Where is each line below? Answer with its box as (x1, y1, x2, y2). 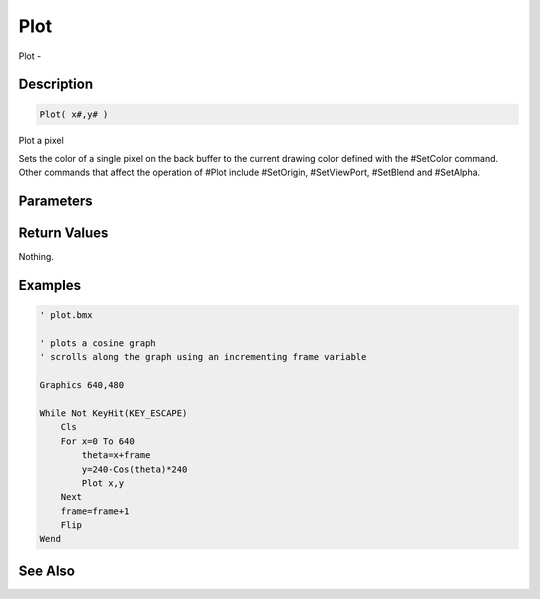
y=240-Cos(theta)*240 (81, 463, 188, 475)
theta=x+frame (81, 450, 151, 461)
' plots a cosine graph (39, 338, 157, 349)
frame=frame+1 (60, 505, 130, 517)
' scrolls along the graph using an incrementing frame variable (39, 351, 367, 363)
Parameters (18, 193, 93, 210)
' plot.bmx (39, 310, 93, 321)
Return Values (18, 225, 109, 242)
